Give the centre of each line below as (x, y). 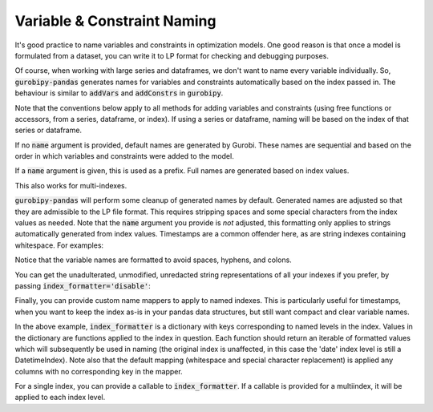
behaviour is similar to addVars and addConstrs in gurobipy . (119, 93)
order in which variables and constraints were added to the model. (124, 156)
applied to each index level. (60, 398)
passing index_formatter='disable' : (83, 285)
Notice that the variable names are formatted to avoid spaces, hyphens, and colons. (153, 260)
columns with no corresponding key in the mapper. (99, 371)
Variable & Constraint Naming (115, 21)
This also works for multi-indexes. (71, 185)
